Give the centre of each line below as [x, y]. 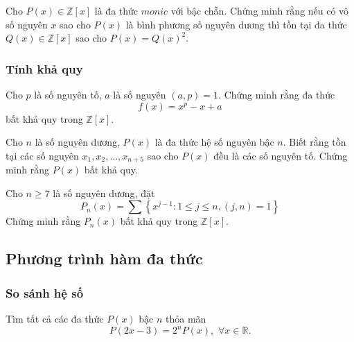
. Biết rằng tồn [315, 142]
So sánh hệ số [45, 292]
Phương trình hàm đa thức [104, 258]
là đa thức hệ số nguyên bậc [214, 142]
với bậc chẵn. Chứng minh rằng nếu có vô [260, 10]
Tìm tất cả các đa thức [55, 319]
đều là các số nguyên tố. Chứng [281, 155]
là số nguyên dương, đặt [104, 193]
